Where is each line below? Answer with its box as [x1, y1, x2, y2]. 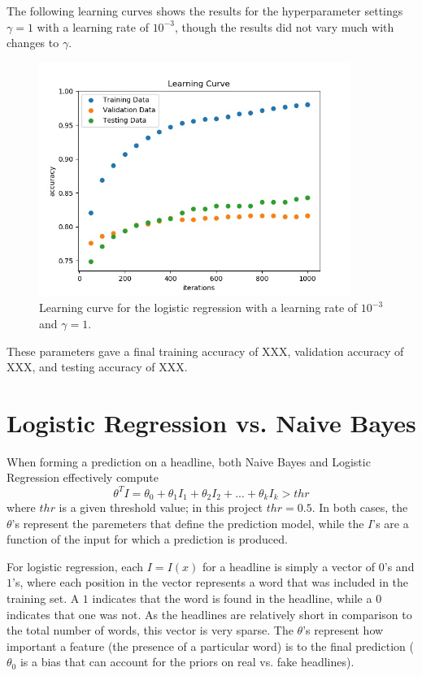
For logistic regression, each [7, 557, 144, 574]
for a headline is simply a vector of [202, 557, 376, 574]
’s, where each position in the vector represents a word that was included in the [12, 574, 409, 591]
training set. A [7, 589, 80, 606]
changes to [7, 34, 59, 51]
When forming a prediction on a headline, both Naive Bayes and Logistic [7, 453, 371, 470]
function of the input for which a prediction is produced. [7, 531, 288, 548]
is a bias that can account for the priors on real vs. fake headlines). [20, 653, 355, 670]
